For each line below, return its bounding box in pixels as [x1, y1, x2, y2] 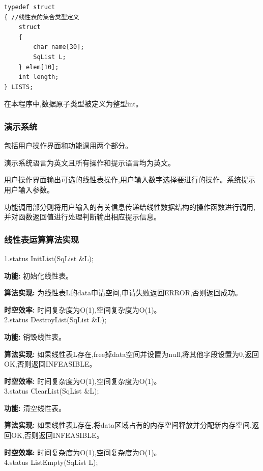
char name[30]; [33, 43, 84, 51]
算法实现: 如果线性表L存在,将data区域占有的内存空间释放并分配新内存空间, [4, 420, 252, 430]
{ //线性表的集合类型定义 [4, 13, 79, 21]
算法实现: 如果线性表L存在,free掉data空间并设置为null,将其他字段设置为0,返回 [4, 348, 259, 359]
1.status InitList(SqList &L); [4, 253, 94, 263]
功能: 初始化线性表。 [4, 270, 73, 281]
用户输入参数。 [4, 184, 54, 195]
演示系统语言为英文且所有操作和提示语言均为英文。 [4, 157, 175, 168]
